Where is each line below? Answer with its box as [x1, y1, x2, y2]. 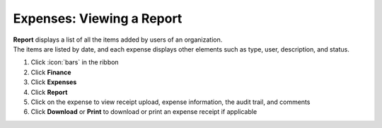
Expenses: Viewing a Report [13, 11, 183, 26]
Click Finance [30, 68, 71, 76]
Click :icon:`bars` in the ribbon [30, 58, 120, 66]
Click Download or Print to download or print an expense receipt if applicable [30, 107, 257, 116]
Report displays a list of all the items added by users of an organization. [13, 35, 223, 44]
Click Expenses [30, 78, 77, 86]
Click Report [30, 88, 68, 96]
